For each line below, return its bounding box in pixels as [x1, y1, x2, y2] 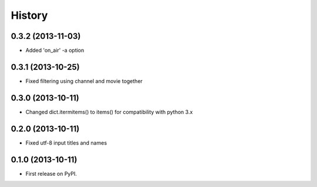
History [11, 9, 48, 22]
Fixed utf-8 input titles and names [25, 139, 107, 146]
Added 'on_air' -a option [25, 47, 85, 54]
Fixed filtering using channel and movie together [25, 77, 143, 85]
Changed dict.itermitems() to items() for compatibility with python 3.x [25, 108, 193, 115]
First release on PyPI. [25, 170, 77, 177]
